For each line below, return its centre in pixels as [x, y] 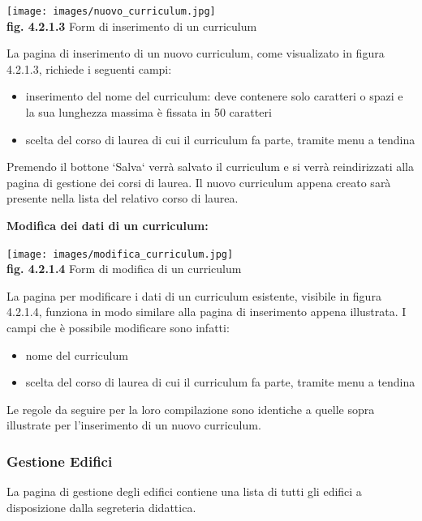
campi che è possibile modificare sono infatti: [118, 328]
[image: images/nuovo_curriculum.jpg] [111, 11]
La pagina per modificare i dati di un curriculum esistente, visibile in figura [194, 295]
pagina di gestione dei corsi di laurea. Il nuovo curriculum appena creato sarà [199, 182]
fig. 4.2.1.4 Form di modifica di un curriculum [124, 269]
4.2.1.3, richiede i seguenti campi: [89, 68]
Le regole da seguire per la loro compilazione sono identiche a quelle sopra [191, 409]
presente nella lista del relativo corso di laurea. [123, 198]
